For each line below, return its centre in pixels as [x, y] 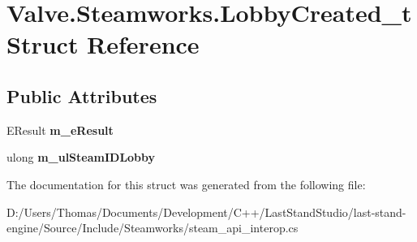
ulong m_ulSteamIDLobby [81, 157]
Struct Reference [103, 44]
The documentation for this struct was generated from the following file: [186, 184]
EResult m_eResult [60, 130]
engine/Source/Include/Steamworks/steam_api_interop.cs [153, 228]
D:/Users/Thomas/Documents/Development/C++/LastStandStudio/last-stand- [206, 212]
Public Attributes [82, 95]
